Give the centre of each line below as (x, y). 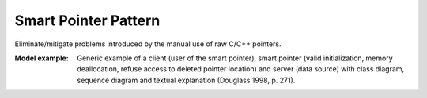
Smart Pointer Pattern (87, 20)
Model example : (42, 58)
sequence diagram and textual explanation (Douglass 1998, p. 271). (186, 80)
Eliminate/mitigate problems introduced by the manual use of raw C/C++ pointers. (148, 44)
